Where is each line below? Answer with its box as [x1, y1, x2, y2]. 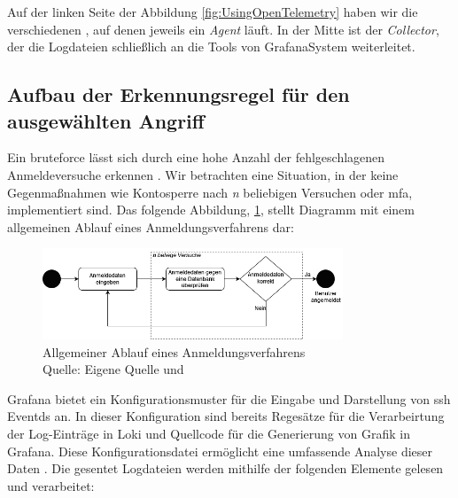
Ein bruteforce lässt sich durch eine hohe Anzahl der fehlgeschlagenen [7, 148, 385, 167]
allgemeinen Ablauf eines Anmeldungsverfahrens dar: [7, 217, 294, 236]
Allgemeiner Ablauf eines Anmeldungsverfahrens [43, 342, 306, 361]
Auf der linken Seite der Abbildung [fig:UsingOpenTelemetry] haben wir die [7, 3, 418, 20]
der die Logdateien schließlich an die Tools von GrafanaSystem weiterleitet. [7, 37, 415, 56]
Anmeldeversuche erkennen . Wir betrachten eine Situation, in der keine [7, 165, 399, 183]
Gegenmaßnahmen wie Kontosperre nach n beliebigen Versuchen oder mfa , [7, 183, 413, 201]
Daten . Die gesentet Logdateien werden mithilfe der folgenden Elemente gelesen [7, 459, 444, 478]
